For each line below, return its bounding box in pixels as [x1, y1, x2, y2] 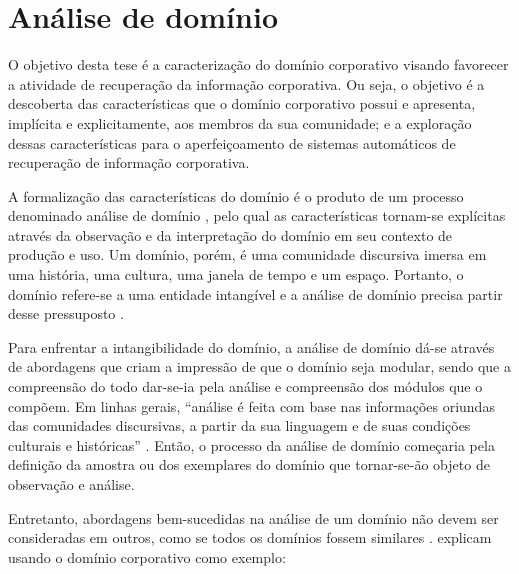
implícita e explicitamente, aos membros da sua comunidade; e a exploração [8, 112, 472, 133]
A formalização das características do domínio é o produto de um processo [8, 185, 464, 206]
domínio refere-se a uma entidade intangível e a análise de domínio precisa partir [8, 283, 503, 304]
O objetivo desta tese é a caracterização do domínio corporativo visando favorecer [8, 54, 509, 75]
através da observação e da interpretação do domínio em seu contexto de [8, 224, 453, 245]
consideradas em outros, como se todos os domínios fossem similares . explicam [8, 527, 492, 548]
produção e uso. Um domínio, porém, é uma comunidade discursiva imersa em [8, 244, 487, 265]
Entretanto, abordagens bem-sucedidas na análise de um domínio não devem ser [8, 507, 499, 528]
